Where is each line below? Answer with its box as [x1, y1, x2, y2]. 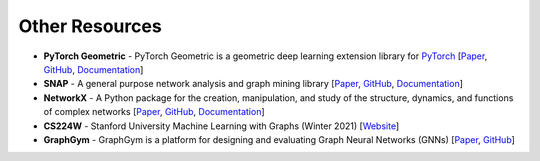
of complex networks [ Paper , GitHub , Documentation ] [43, 106, 265, 118]
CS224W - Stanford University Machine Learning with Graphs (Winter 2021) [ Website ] [43, 120, 400, 132]
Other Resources [18, 15, 162, 37]
